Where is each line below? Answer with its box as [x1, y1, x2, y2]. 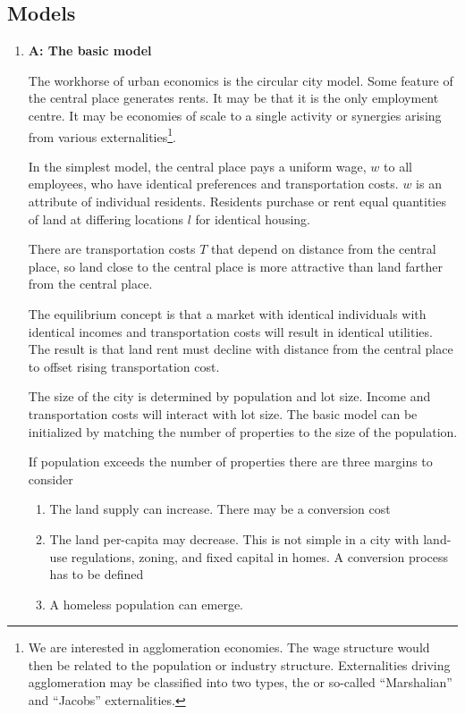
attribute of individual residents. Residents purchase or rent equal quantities [28, 192, 446, 211]
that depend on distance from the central [210, 239, 436, 258]
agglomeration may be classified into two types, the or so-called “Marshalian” [28, 673, 452, 692]
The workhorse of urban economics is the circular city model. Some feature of [28, 71, 453, 89]
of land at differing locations [28, 209, 183, 228]
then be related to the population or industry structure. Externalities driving [28, 655, 451, 674]
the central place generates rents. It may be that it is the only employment [28, 88, 439, 107]
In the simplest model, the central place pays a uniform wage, [28, 156, 367, 175]
